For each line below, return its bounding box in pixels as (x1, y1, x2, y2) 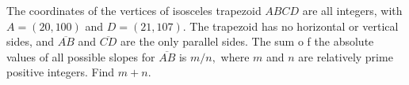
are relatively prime (298, 48, 393, 65)
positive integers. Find (6, 64, 115, 80)
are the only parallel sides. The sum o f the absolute (120, 33, 374, 50)
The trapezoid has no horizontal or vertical (189, 17, 399, 34)
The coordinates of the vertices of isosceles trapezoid (6, 2, 262, 18)
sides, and (6, 33, 55, 50)
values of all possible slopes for (6, 48, 155, 65)
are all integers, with (302, 2, 403, 18)
